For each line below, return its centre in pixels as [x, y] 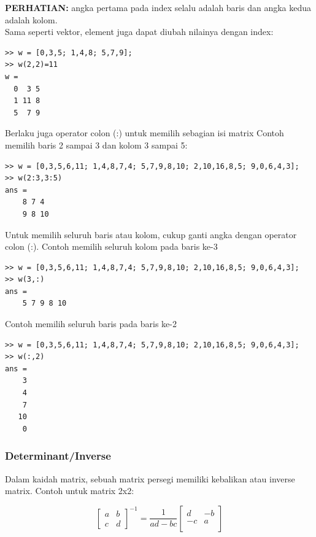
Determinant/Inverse [58, 456]
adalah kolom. [31, 19]
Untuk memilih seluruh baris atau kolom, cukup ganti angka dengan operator [151, 234]
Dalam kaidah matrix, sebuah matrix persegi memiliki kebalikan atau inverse [150, 478]
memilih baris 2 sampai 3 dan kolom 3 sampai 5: [96, 145]
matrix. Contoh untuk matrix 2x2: [70, 491]
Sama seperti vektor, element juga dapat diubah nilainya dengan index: [139, 32]
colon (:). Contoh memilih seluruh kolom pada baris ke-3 [111, 246]
